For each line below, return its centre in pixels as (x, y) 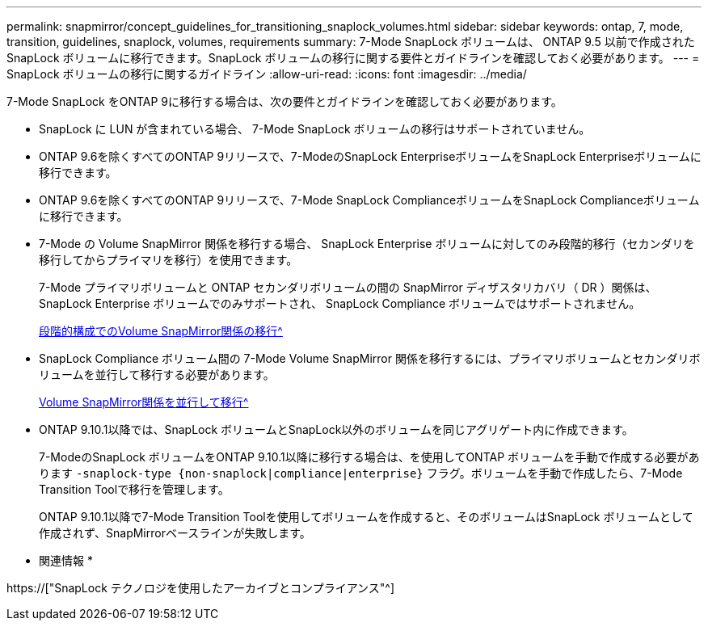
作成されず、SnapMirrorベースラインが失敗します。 (175, 533)
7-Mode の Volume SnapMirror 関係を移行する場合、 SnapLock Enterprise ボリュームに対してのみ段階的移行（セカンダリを (367, 244)
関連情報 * (66, 560)
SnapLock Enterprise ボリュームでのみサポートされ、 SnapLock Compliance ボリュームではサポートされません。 (340, 303)
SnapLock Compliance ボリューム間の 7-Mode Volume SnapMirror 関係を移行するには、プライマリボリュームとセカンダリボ (370, 358)
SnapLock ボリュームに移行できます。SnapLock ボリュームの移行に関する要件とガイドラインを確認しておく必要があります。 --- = (353, 58)
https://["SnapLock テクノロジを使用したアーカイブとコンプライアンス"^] (201, 588)
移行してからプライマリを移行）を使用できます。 (169, 260)
